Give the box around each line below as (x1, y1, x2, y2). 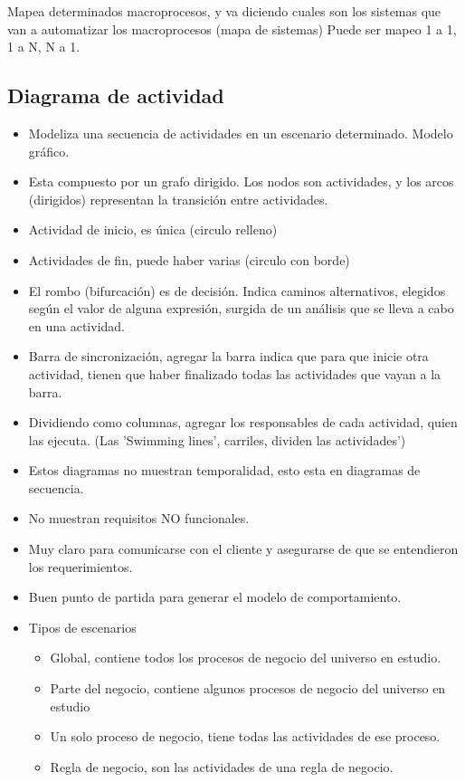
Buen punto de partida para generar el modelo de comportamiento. (28, 587, 402, 606)
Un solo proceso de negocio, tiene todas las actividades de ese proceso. (50, 727, 441, 746)
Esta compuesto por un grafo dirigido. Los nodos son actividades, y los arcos (28, 172, 454, 191)
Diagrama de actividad (7, 81, 224, 110)
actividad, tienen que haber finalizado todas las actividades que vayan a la (28, 364, 441, 383)
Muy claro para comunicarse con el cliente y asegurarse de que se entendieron (28, 539, 459, 558)
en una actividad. (28, 316, 125, 335)
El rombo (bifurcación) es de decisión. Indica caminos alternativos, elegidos (28, 281, 446, 300)
